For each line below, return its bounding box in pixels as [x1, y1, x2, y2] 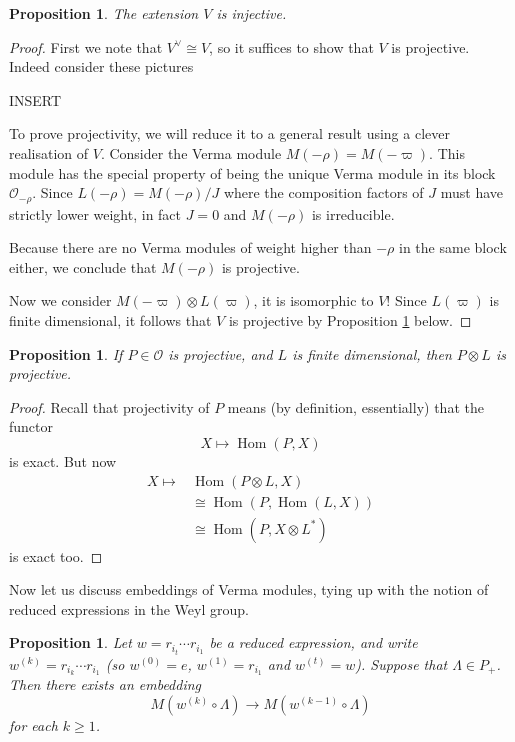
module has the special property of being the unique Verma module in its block [9, 162, 496, 183]
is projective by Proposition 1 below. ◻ [228, 309, 472, 330]
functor [9, 416, 54, 437]
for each [9, 714, 58, 735]
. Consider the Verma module [100, 142, 282, 163]
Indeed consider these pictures [9, 56, 194, 77]
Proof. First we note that [9, 36, 163, 57]
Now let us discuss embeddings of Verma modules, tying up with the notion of [9, 579, 489, 600]
